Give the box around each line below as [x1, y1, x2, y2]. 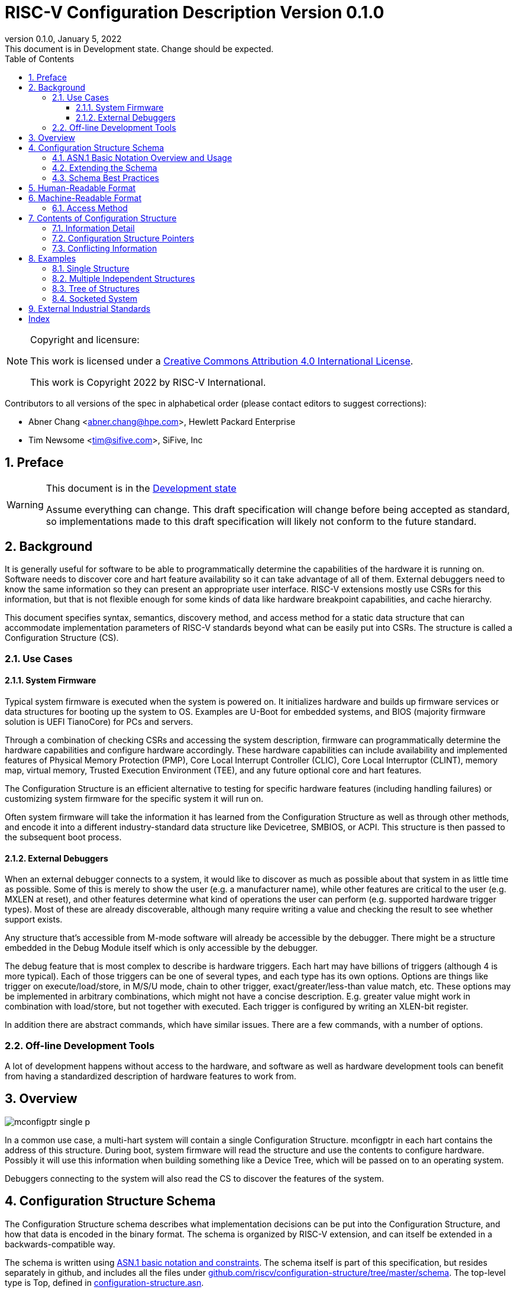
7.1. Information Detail [52, 222, 135, 233]
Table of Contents [5, 53, 75, 64]
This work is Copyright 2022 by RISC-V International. [30, 376, 266, 388]
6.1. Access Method [52, 202, 128, 213]
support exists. [5, 914, 63, 925]
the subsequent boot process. [5, 832, 122, 843]
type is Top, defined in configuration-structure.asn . [5, 1277, 204, 1288]
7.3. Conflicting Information [52, 243, 157, 253]
